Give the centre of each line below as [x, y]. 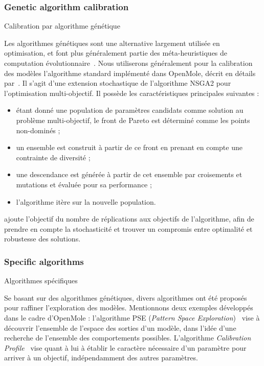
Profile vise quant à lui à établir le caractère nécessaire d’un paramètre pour [125, 347]
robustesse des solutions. [42, 239]
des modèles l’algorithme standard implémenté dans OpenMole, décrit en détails [130, 73]
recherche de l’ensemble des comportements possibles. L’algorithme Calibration [128, 338]
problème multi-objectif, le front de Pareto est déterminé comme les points [133, 120]
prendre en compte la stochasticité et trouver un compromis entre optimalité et [128, 228]
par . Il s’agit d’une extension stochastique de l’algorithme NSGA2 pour [118, 83]
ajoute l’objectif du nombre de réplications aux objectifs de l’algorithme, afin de [129, 219]
